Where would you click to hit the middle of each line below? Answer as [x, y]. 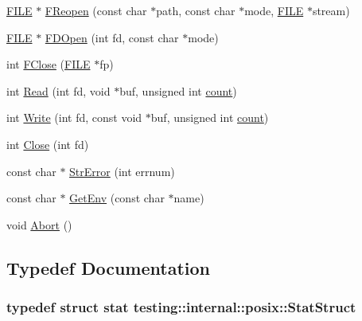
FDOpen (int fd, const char [112, 37]
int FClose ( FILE [49, 64]
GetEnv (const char [117, 198]
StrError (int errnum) [122, 171]
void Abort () [39, 224]
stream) [331, 10]
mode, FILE [274, 10]
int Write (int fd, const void [74, 117]
